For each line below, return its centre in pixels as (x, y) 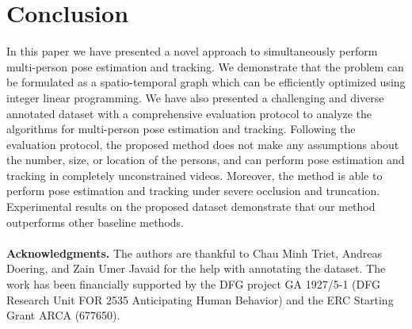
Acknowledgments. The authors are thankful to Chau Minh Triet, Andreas (195, 252)
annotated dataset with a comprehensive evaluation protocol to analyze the (189, 113)
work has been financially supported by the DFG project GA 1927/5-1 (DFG (193, 284)
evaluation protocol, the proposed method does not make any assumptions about (203, 144)
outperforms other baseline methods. (95, 222)
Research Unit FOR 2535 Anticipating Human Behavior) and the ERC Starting (200, 299)
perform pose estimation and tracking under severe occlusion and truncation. (193, 191)
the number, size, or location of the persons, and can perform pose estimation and (206, 160)
